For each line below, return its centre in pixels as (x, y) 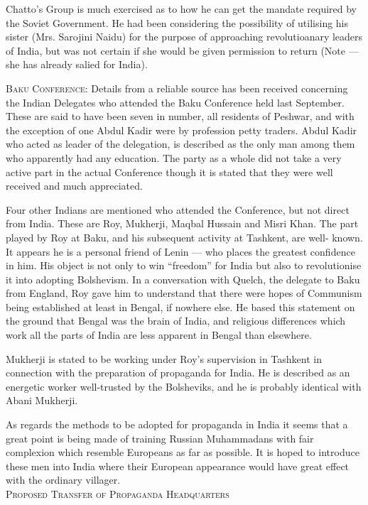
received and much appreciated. (74, 186)
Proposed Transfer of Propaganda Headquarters (118, 494)
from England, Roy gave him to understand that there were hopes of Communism (184, 293)
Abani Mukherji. (42, 400)
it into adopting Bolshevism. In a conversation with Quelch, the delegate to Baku (183, 279)
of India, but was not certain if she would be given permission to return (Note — (182, 50)
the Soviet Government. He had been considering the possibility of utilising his (177, 22)
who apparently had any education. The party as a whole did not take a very (174, 157)
